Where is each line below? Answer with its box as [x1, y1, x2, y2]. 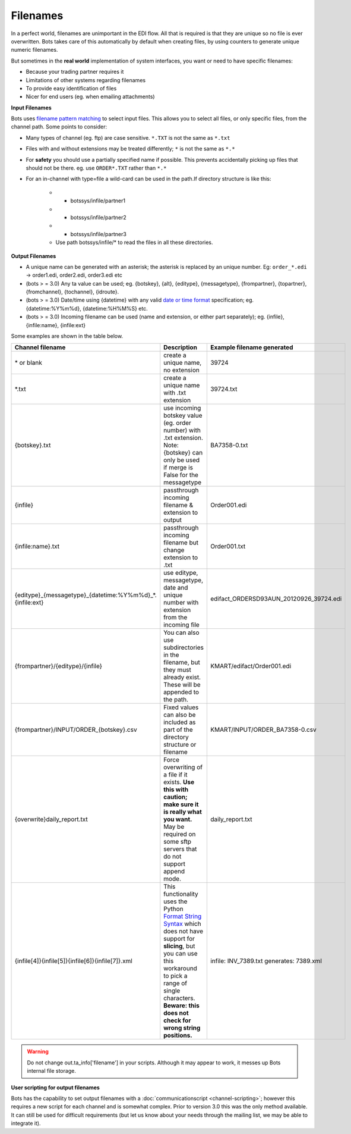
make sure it [163, 800, 199, 809]
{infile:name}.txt [14, 542, 60, 550]
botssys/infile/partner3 [70, 230, 127, 237]
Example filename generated [210, 343, 293, 352]
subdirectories [163, 643, 204, 651]
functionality [163, 890, 198, 898]
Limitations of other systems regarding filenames [26, 76, 146, 83]
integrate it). [11, 1120, 41, 1127]
